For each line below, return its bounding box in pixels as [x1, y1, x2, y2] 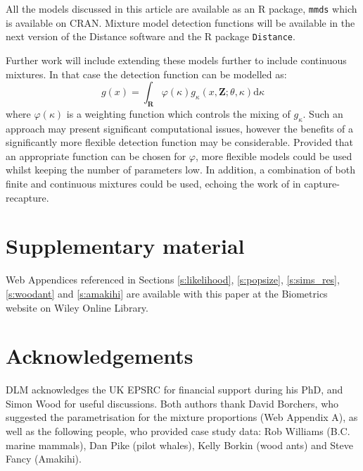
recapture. [6, 190, 49, 204]
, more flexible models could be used [195, 148, 352, 163]
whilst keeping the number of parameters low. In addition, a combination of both [6, 162, 355, 177]
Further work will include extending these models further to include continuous [6, 52, 347, 67]
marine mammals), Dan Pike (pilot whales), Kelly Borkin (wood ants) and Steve [6, 437, 354, 452]
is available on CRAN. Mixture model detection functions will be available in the [6, 15, 355, 30]
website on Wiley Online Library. [6, 300, 148, 314]
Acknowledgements [6, 341, 193, 370]
